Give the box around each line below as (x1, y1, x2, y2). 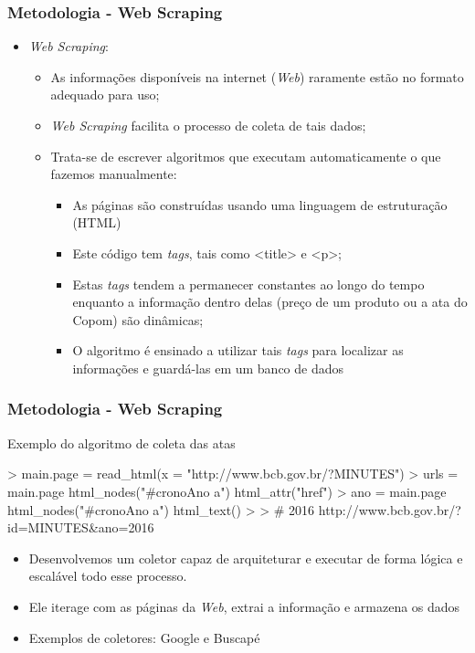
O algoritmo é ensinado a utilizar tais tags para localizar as (72, 341, 404, 360)
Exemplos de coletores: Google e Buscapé (28, 627, 260, 647)
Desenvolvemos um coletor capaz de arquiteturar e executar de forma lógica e (28, 548, 463, 567)
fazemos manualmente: (50, 164, 177, 184)
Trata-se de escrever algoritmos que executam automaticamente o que (50, 146, 441, 165)
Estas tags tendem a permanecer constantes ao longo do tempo (72, 274, 425, 293)
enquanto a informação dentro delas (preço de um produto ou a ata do (72, 292, 468, 311)
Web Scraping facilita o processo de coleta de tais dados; (50, 116, 366, 134)
